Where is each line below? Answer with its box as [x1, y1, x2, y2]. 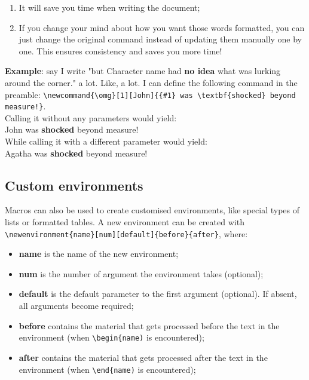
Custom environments [5, 176, 143, 194]
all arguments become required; [19, 299, 134, 312]
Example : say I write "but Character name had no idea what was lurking [5, 65, 281, 77]
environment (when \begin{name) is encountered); [19, 331, 204, 344]
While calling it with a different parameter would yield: [5, 135, 207, 148]
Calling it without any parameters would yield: [5, 111, 177, 124]
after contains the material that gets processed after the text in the [19, 351, 268, 363]
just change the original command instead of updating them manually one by [19, 33, 302, 45]
